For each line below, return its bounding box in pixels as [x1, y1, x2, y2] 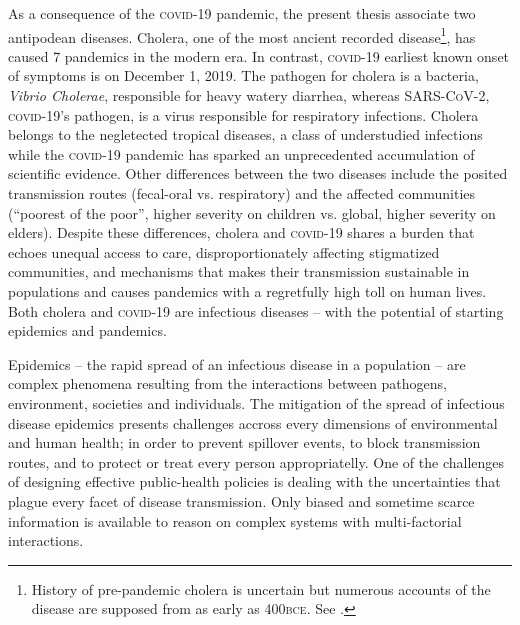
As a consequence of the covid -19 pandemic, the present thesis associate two [8, 3, 476, 23]
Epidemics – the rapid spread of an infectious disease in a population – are [8, 353, 466, 374]
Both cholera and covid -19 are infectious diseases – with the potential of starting [8, 300, 504, 321]
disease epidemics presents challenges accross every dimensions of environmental [8, 412, 498, 433]
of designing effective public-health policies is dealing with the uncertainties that [8, 471, 501, 492]
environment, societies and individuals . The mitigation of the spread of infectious [8, 392, 505, 413]
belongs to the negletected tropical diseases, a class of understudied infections [8, 124, 483, 145]
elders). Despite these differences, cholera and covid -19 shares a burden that [8, 222, 475, 243]
